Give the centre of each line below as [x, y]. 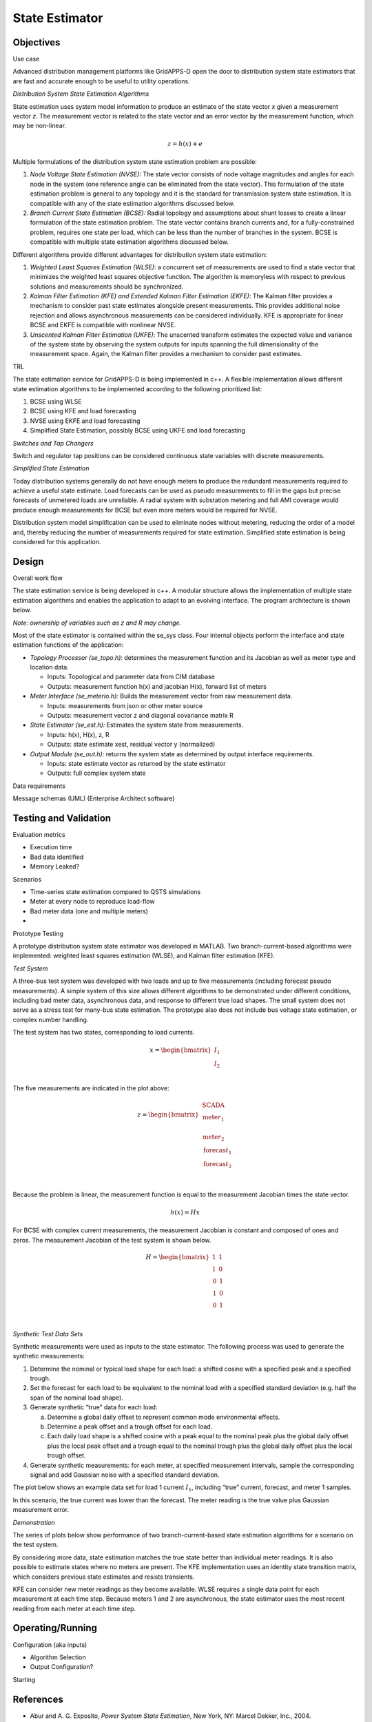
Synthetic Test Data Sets [48, 1334]
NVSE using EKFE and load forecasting [85, 421]
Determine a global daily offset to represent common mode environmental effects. [164, 1417]
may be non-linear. [40, 126]
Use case [26, 59]
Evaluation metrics [39, 835]
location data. [49, 667]
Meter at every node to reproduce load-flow [92, 902]
